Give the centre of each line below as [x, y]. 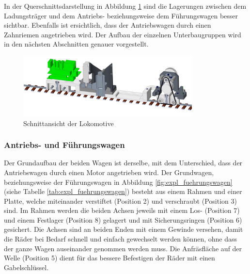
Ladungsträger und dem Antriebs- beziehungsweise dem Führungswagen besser [121, 15]
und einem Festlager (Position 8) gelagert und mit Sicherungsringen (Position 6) [123, 219]
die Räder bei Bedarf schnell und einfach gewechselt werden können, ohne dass [121, 239]
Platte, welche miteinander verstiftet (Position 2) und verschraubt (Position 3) [120, 201]
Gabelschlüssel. [26, 267]
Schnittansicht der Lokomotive [69, 123]
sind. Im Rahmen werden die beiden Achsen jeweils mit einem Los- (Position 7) [122, 210]
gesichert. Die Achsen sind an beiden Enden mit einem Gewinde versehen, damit [124, 229]
